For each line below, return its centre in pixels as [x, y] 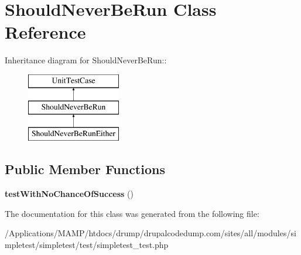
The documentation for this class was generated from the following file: [132, 213]
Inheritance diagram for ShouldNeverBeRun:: [86, 60]
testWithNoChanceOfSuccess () [69, 194]
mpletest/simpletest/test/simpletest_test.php [87, 244]
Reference [45, 32]
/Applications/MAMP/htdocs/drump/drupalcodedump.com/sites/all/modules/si [150, 233]
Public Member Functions [85, 169]
